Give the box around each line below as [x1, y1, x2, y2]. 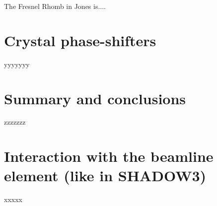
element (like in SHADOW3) [4, 165, 207, 186]
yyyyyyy [4, 59, 30, 69]
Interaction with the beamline [4, 146, 214, 166]
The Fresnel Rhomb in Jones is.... [4, 1, 106, 11]
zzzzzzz [4, 117, 26, 127]
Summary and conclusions [4, 88, 186, 108]
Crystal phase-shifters [4, 30, 156, 50]
